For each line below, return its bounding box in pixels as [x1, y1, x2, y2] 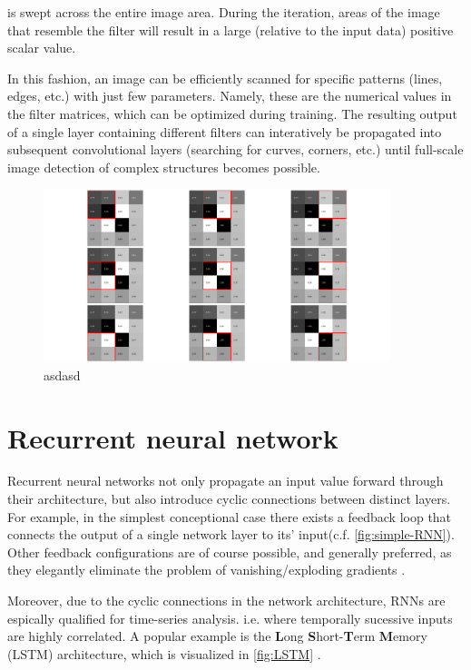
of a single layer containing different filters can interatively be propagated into [7, 122, 442, 141]
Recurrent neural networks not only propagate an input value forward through [7, 471, 444, 490]
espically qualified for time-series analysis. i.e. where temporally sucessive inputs [7, 608, 453, 627]
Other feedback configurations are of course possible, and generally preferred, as [7, 542, 452, 561]
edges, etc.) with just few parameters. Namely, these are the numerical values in [7, 86, 452, 105]
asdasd [44, 365, 81, 384]
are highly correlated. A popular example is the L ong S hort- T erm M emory [7, 626, 427, 645]
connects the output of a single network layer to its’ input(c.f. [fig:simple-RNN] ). [7, 525, 455, 544]
